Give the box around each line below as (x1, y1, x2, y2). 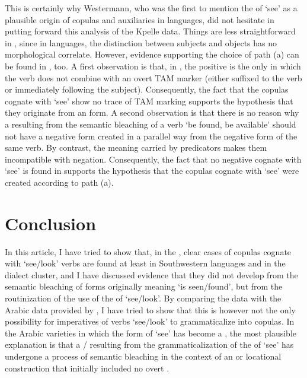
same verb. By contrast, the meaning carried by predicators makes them (5, 141, 267, 154)
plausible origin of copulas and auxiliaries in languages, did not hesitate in (5, 13, 274, 26)
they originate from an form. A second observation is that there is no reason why (5, 106, 299, 119)
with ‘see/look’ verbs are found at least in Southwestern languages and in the (5, 257, 286, 269)
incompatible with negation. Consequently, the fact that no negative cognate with (5, 153, 302, 165)
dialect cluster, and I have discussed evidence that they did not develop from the (5, 268, 298, 281)
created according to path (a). (5, 176, 114, 188)
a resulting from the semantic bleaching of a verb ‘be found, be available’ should (5, 117, 296, 130)
